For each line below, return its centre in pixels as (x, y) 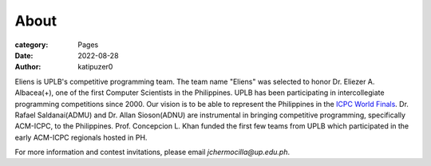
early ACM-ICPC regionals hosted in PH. (81, 137)
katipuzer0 (95, 67)
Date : (24, 55)
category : (32, 45)
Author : (28, 67)
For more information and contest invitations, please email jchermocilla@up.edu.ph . (152, 152)
